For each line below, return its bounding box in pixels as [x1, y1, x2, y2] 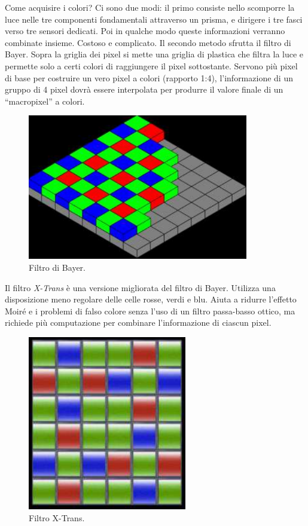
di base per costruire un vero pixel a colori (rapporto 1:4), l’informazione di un [5, 71, 293, 84]
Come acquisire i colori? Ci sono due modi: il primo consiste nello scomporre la [5, 1, 295, 13]
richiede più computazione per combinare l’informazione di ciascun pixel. [5, 316, 272, 329]
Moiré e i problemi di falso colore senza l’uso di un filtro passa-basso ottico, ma [5, 304, 295, 317]
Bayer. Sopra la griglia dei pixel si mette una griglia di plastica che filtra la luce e [5, 48, 304, 60]
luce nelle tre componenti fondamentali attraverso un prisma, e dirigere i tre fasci [5, 13, 303, 25]
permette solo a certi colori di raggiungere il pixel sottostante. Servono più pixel [5, 59, 298, 72]
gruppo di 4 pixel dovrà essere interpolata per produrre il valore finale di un [5, 83, 283, 96]
